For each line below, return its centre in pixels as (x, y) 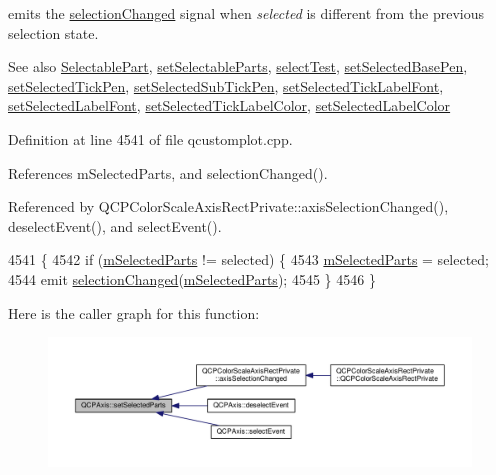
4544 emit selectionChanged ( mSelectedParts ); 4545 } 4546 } (192, 278)
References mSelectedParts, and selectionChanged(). (168, 172)
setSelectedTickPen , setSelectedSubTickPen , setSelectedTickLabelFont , (226, 85)
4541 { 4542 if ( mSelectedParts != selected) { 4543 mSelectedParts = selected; (249, 259)
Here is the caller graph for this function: (134, 312)
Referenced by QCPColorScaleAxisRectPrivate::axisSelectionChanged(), (228, 206)
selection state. (53, 32)
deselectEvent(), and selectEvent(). (115, 225)
